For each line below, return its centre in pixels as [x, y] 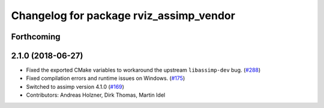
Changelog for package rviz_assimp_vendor [123, 16]
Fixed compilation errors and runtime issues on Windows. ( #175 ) [106, 78]
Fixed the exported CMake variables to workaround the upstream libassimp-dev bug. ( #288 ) [143, 70]
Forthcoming [36, 37]
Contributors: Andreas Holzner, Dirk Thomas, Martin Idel [96, 95]
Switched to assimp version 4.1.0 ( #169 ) [75, 87]
